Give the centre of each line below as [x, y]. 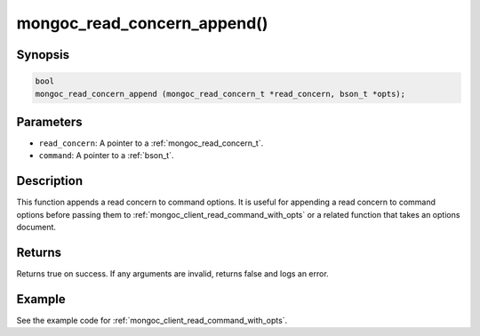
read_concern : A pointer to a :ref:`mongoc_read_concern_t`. [151, 143]
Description [50, 181]
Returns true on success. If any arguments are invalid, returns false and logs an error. [172, 274]
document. [36, 228]
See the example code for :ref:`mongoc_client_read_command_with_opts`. [152, 320]
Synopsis [43, 55]
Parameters [49, 121]
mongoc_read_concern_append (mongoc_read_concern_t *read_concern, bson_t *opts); [220, 94]
